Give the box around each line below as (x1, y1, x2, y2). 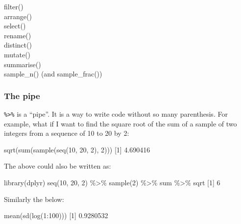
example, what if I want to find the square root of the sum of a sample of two (4, 118, 237, 128)
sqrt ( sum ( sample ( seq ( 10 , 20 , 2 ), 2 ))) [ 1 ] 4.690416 (4, 144, 150, 154)
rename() (4, 30, 31, 40)
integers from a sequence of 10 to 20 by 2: (4, 128, 129, 138)
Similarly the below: (4, 194, 64, 204)
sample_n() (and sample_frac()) (4, 69, 102, 79)
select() (4, 21, 26, 31)
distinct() (4, 40, 32, 50)
